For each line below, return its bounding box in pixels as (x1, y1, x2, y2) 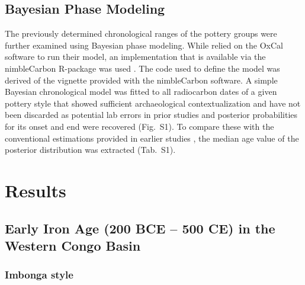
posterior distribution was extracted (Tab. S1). (5, 143, 176, 156)
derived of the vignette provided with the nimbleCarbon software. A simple (5, 73, 278, 86)
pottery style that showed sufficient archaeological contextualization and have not (5, 97, 301, 109)
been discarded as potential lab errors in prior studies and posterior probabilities (5, 108, 298, 121)
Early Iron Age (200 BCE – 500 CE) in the (5, 219, 275, 237)
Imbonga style (5, 267, 73, 282)
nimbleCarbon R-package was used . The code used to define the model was (5, 62, 280, 74)
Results (5, 178, 66, 202)
